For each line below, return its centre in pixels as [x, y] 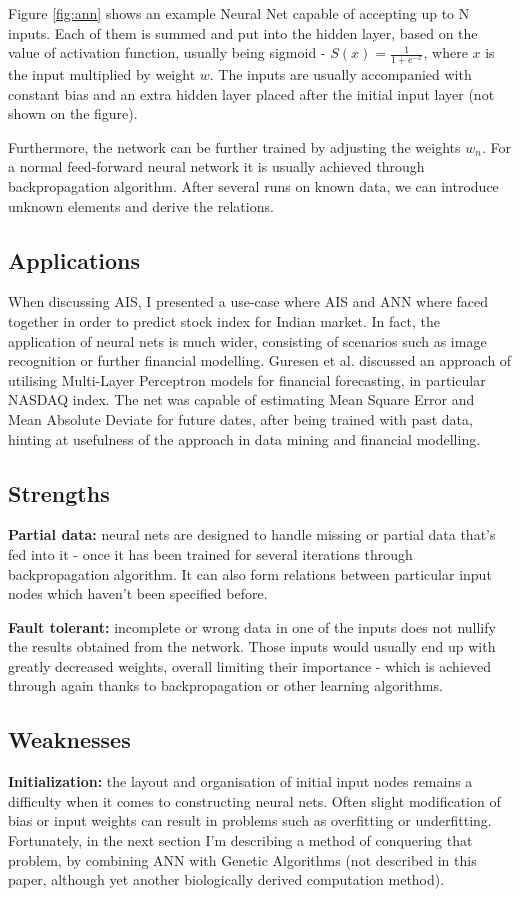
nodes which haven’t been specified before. [138, 593]
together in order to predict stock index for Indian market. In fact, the [224, 320]
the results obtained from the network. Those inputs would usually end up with [252, 646]
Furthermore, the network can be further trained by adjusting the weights [234, 146]
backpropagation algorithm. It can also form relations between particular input [250, 573]
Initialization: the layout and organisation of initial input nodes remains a [240, 781]
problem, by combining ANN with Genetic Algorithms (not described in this [242, 859]
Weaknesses [69, 739]
